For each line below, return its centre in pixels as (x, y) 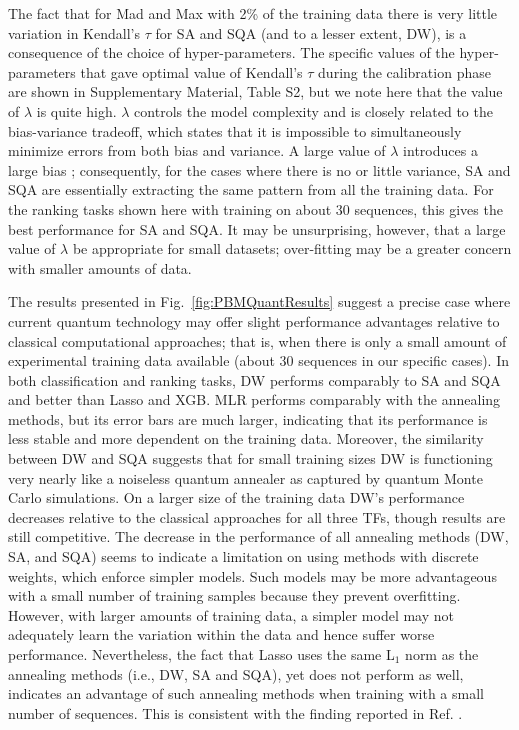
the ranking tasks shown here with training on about (170, 208)
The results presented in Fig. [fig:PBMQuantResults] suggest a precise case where (259, 301)
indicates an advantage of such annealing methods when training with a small (246, 693)
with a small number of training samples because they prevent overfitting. (234, 595)
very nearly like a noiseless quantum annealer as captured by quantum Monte (245, 477)
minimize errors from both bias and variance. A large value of (197, 150)
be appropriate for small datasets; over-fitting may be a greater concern (292, 248)
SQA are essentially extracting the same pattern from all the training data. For (251, 189)
